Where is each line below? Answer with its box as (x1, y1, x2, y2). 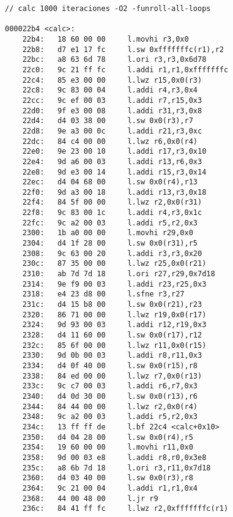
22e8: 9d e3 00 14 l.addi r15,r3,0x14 (22, 167, 207, 176)
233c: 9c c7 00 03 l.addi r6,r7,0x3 (22, 382, 198, 391)
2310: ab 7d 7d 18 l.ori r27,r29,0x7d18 (22, 270, 215, 279)
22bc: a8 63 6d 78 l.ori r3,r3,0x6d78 (22, 55, 207, 64)
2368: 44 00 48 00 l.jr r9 (22, 494, 158, 503)
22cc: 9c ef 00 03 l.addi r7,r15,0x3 (22, 96, 202, 105)
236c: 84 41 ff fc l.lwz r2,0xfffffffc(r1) (22, 504, 229, 513)
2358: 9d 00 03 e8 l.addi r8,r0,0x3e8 (22, 453, 207, 462)
